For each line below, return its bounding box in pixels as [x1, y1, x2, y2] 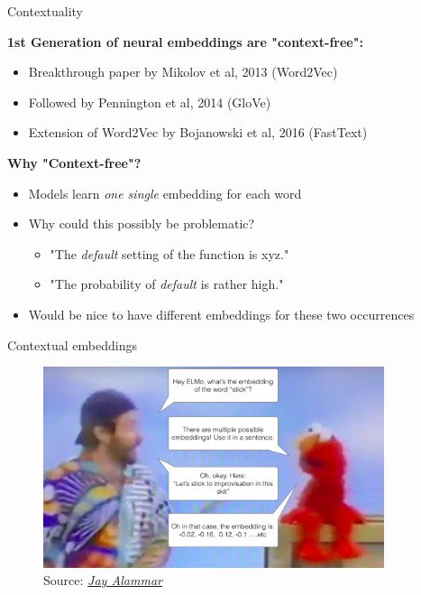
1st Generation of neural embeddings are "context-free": [7, 32, 363, 51]
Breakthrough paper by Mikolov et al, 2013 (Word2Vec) [28, 62, 338, 81]
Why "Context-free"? [7, 153, 142, 172]
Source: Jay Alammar [43, 571, 162, 590]
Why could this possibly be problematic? [28, 214, 255, 233]
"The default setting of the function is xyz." [50, 244, 289, 263]
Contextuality [7, 2, 84, 20]
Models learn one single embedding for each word [28, 183, 302, 202]
